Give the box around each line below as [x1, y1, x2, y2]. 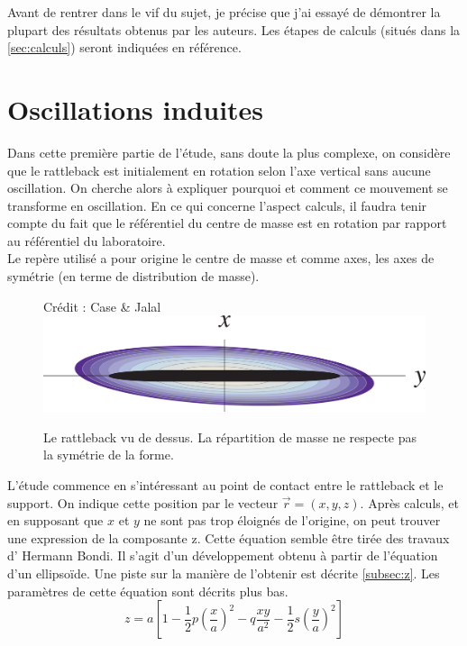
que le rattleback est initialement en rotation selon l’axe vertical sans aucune [7, 160, 431, 179]
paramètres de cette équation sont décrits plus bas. [7, 581, 288, 600]
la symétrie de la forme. [43, 445, 174, 464]
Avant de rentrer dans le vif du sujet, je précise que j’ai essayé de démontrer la [7, 3, 441, 21]
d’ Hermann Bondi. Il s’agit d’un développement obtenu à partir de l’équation [7, 546, 438, 565]
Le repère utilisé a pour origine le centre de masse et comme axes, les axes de [7, 249, 435, 268]
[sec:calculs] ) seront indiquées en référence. [7, 38, 242, 57]
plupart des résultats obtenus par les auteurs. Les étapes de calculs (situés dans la [7, 20, 461, 39]
